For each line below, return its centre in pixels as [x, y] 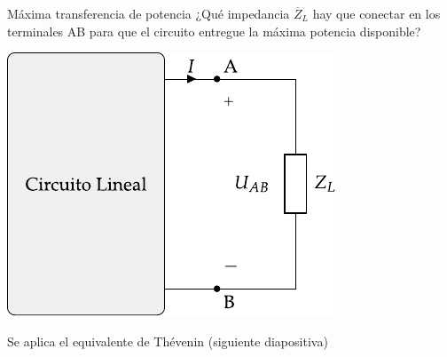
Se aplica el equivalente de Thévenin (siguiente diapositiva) [168, 341]
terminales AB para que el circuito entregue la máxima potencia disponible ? [214, 31]
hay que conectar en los [376, 13]
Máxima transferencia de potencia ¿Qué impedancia [149, 13]
